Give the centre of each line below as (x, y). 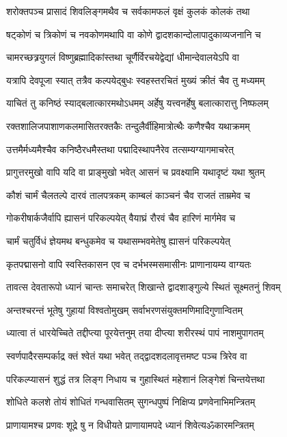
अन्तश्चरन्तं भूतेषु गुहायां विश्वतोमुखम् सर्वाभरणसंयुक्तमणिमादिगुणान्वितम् (124, 309)
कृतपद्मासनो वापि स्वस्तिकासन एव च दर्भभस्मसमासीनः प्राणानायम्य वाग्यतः (129, 264)
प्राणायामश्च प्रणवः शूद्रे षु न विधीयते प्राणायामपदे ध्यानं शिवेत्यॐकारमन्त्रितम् (130, 424)
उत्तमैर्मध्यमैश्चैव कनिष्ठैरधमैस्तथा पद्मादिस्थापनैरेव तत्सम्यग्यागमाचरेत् (120, 149)
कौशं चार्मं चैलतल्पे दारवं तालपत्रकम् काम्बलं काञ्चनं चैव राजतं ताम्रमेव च (128, 195)
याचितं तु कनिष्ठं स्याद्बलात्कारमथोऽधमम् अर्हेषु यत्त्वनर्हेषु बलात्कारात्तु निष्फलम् (137, 103)
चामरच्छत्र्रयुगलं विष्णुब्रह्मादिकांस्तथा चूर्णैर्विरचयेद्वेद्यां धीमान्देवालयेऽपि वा (123, 57)
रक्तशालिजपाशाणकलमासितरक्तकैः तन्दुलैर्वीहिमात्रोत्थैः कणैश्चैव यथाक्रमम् (128, 125)
